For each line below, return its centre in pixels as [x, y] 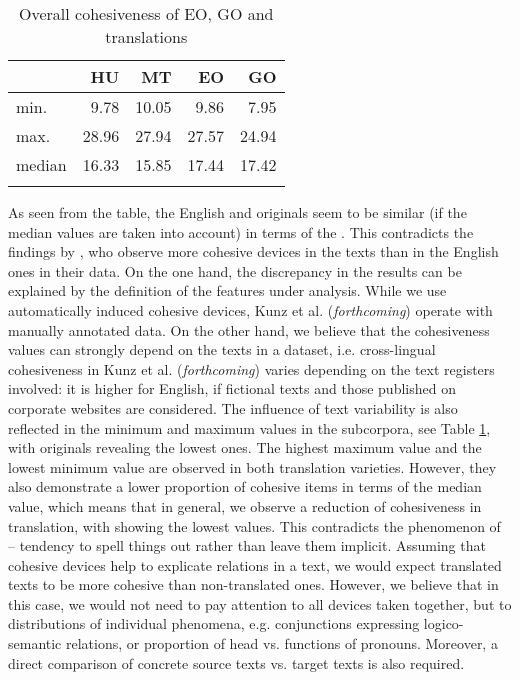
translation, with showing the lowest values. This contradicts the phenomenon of [254, 525]
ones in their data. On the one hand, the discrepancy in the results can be [235, 270]
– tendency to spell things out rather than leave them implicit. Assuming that [247, 545]
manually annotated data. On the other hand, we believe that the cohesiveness [249, 329]
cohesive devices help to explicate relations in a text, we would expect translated [255, 564]
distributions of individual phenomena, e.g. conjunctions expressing [214, 623]
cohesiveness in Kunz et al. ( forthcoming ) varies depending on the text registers [251, 368]
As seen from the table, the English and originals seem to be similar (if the [237, 212]
